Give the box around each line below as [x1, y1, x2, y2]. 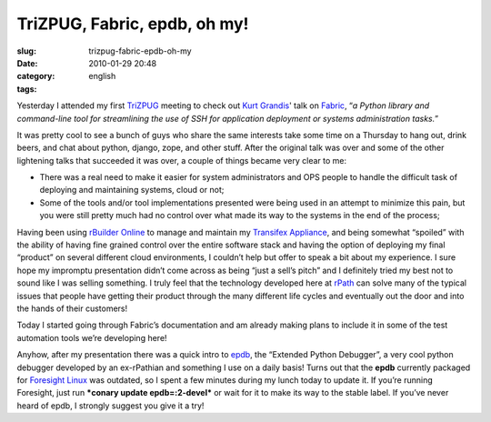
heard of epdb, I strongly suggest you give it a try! [16, 400, 205, 411]
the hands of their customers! [16, 303, 128, 314]
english [88, 71, 116, 82]
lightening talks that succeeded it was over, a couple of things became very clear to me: [16, 155, 347, 166]
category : [16, 71, 55, 82]
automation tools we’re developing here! [16, 332, 167, 343]
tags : [16, 83, 37, 95]
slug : [16, 45, 36, 56]
